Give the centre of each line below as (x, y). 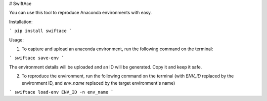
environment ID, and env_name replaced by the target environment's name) (98, 83)
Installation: (21, 22)
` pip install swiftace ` (41, 31)
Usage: (17, 40)
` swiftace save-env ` (37, 58)
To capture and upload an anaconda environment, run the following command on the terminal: (117, 49)
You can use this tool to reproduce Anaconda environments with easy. (81, 13)
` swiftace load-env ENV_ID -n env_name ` (61, 92)
